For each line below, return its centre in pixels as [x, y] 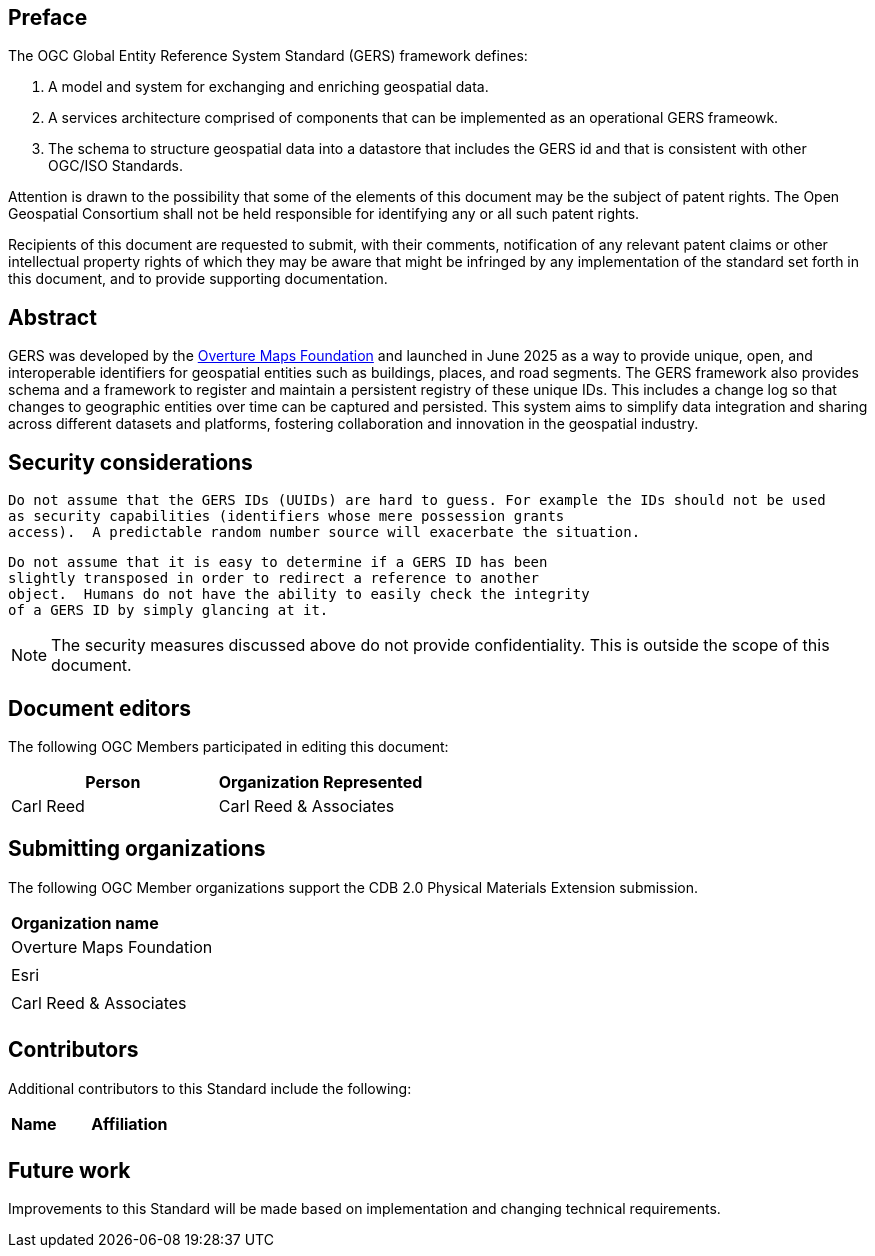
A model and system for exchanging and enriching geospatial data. [268, 87]
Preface [48, 17]
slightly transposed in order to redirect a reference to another [274, 578]
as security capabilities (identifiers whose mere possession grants [286, 516]
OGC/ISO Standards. [116, 166]
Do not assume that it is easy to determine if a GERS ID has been [278, 562]
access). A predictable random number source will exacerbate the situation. [324, 532]
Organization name [85, 922]
